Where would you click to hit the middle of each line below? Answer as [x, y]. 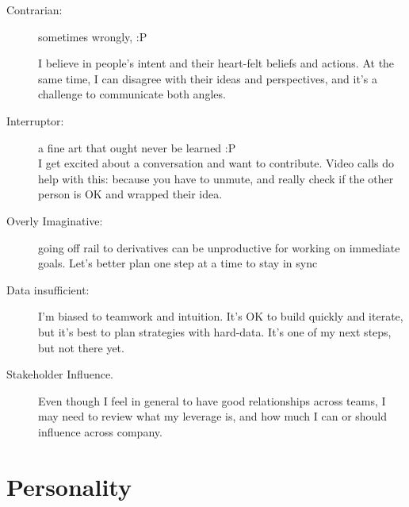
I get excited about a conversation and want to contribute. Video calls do [216, 163]
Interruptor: [35, 120]
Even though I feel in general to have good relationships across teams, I [212, 400]
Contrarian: [34, 10]
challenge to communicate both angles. [132, 94]
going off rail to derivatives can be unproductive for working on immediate [219, 247]
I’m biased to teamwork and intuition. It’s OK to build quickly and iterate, [221, 316]
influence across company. [100, 431]
